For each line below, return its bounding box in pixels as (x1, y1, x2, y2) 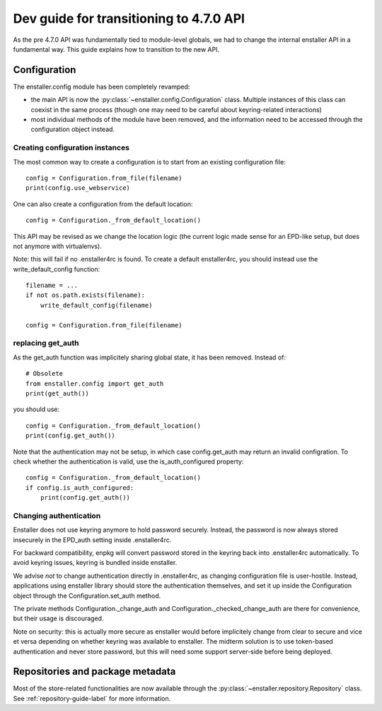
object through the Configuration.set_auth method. (13, 591, 161, 600)
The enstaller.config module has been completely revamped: (13, 82, 190, 91)
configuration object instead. (30, 125, 115, 134)
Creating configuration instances (13, 142, 130, 152)
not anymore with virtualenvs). (13, 242, 102, 250)
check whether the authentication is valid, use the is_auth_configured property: (13, 457, 244, 466)
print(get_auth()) (25, 389, 90, 397)
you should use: (13, 405, 60, 414)
